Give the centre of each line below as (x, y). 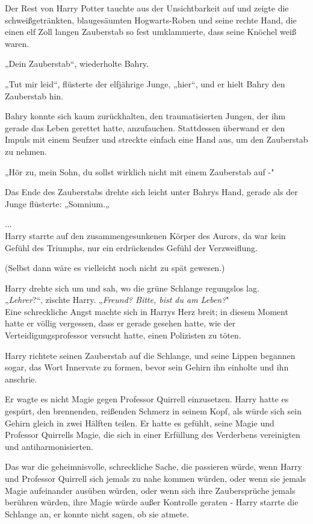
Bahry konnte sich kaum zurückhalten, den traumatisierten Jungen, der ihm (145, 116)
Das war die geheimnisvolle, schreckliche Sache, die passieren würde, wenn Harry (153, 466)
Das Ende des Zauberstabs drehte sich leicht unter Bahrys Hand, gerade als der (151, 192)
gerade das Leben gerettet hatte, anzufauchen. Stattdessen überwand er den (145, 127)
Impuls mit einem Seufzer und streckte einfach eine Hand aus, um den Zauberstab (156, 139)
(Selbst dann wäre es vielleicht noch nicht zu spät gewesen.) (115, 268)
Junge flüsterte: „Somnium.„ (57, 203)
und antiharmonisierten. (49, 446)
